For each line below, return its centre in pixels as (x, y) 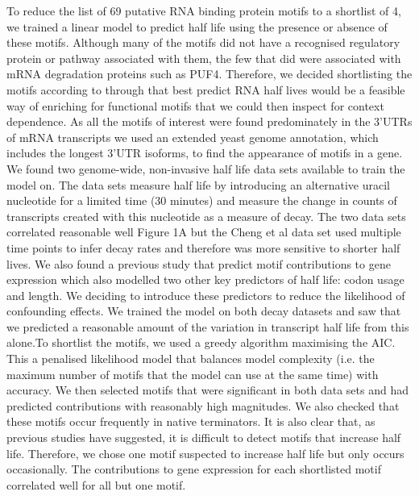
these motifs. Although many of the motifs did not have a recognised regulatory (203, 42)
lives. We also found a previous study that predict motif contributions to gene (199, 263)
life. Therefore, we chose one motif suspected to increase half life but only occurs (205, 453)
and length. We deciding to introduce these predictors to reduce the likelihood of (206, 295)
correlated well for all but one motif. (96, 484)
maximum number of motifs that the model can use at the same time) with (193, 374)
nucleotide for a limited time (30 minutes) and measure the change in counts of (202, 200)
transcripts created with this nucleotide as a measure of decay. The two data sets (206, 216)
